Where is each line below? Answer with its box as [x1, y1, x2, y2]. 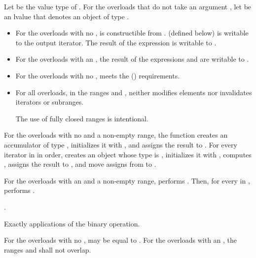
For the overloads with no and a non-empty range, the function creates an [4, 130, 228, 140]
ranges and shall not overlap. [4, 244, 91, 255]
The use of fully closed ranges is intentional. [15, 113, 148, 123]
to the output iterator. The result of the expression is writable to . [15, 37, 217, 47]
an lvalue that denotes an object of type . [4, 11, 129, 21]
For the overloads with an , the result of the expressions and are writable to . [15, 54, 249, 64]
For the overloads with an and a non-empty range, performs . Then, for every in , [4, 175, 250, 185]
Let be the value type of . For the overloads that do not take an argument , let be [4, 1, 252, 11]
